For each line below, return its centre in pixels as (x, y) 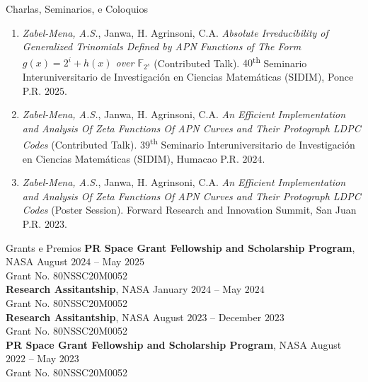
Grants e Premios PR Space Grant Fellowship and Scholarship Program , (180, 247)
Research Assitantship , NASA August (95, 317)
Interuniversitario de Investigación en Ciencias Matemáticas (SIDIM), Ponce (188, 77)
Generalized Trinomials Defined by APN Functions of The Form (162, 46)
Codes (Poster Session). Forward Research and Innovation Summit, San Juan (189, 210)
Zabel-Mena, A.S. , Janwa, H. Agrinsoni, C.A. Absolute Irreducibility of (175, 32)
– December (236, 317)
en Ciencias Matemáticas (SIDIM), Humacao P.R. (131, 158)
